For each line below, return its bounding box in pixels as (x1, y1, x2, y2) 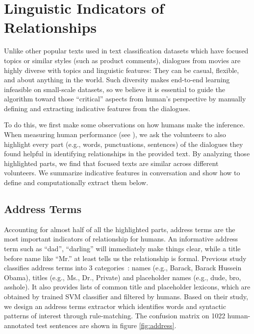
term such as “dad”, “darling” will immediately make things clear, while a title (4, 243, 241, 254)
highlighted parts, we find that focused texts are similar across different (4, 158, 219, 168)
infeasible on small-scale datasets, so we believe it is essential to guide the (4, 84, 225, 94)
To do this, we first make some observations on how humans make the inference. (4, 119, 245, 130)
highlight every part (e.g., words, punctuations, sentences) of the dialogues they (4, 139, 243, 149)
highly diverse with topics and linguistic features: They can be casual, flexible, (4, 65, 239, 75)
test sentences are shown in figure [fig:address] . (36, 320, 177, 330)
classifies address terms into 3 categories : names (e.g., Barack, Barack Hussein (4, 262, 242, 273)
